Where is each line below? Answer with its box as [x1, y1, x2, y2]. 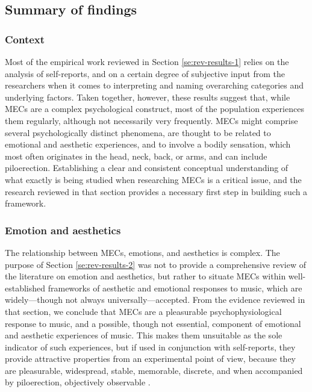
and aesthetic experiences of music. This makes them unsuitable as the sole [5, 329, 282, 341]
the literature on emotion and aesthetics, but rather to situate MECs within [5, 270, 286, 282]
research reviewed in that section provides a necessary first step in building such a [5, 185, 308, 198]
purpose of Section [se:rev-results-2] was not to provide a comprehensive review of [5, 258, 307, 270]
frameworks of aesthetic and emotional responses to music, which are [48, 281, 302, 294]
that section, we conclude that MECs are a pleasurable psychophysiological [5, 305, 282, 317]
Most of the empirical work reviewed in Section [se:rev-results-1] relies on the [5, 55, 289, 67]
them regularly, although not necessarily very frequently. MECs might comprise [5, 114, 298, 126]
